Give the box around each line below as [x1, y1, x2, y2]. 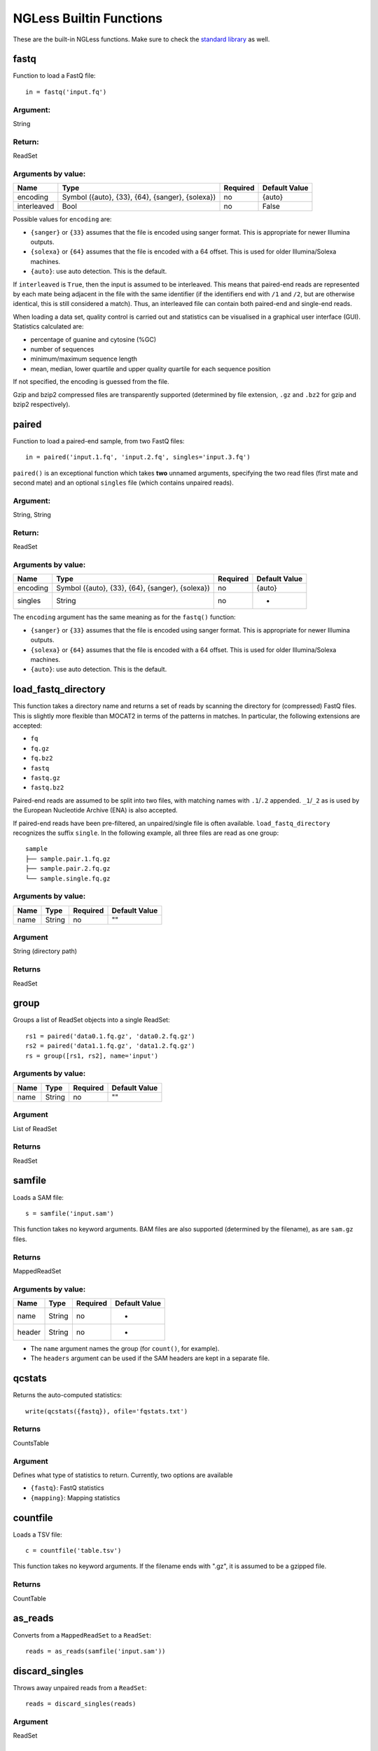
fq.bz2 [30, 754, 53, 763]
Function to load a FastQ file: [13, 71, 96, 80]
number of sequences [30, 345, 94, 353]
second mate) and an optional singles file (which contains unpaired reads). [13, 478, 234, 487]
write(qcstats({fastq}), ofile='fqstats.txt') [25, 1407, 188, 1415]
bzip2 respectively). [13, 400, 71, 408]
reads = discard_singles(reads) [25, 1700, 136, 1708]
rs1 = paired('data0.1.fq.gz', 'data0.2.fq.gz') [25, 1032, 195, 1040]
